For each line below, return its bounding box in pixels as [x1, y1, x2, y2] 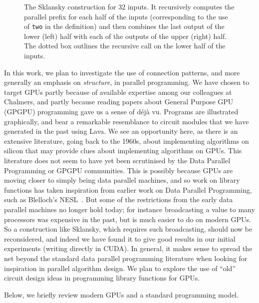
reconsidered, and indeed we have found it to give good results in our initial [4, 233, 236, 244]
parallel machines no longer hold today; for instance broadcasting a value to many [4, 204, 255, 214]
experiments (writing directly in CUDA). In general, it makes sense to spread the [4, 243, 253, 254]
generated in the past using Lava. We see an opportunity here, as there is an [4, 126, 238, 136]
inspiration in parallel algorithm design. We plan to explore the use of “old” [4, 263, 236, 273]
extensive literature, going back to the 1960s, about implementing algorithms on [4, 135, 249, 146]
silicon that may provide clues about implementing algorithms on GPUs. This [4, 145, 242, 156]
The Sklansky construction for [24, 1, 116, 11]
